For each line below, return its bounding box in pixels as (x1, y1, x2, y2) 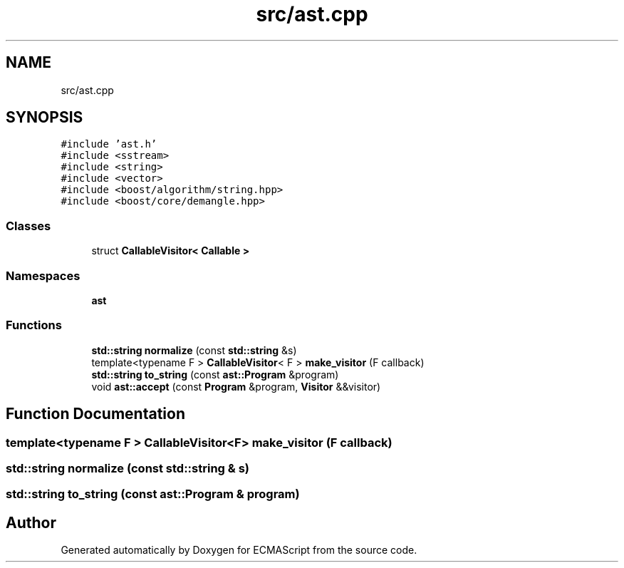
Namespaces (6, 268, 80, 283)
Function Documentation (6, 405, 185, 423)
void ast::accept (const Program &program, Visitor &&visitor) (91, 380, 381, 393)
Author (6, 513, 56, 532)
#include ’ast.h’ (61, 138, 157, 150)
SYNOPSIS (6, 108, 83, 127)
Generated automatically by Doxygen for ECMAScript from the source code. (61, 544, 417, 557)
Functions (6, 318, 62, 333)
